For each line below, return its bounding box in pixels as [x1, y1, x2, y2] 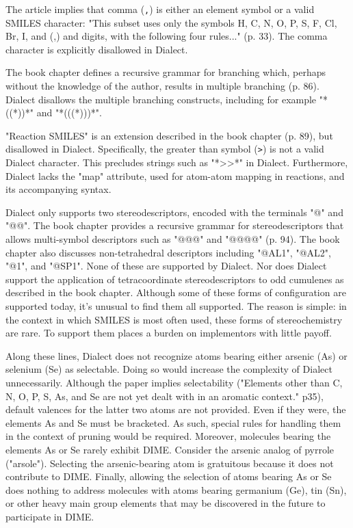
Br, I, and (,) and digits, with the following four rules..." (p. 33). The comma [5, 29, 328, 43]
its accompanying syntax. [5, 182, 112, 196]
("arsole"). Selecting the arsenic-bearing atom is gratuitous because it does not [5, 456, 334, 470]
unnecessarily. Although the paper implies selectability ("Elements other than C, [5, 375, 343, 389]
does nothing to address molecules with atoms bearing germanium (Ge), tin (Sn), [5, 482, 347, 497]
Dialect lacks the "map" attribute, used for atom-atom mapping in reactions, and [5, 168, 345, 183]
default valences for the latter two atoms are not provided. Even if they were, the [5, 402, 346, 417]
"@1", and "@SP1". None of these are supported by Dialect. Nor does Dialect [5, 259, 327, 273]
